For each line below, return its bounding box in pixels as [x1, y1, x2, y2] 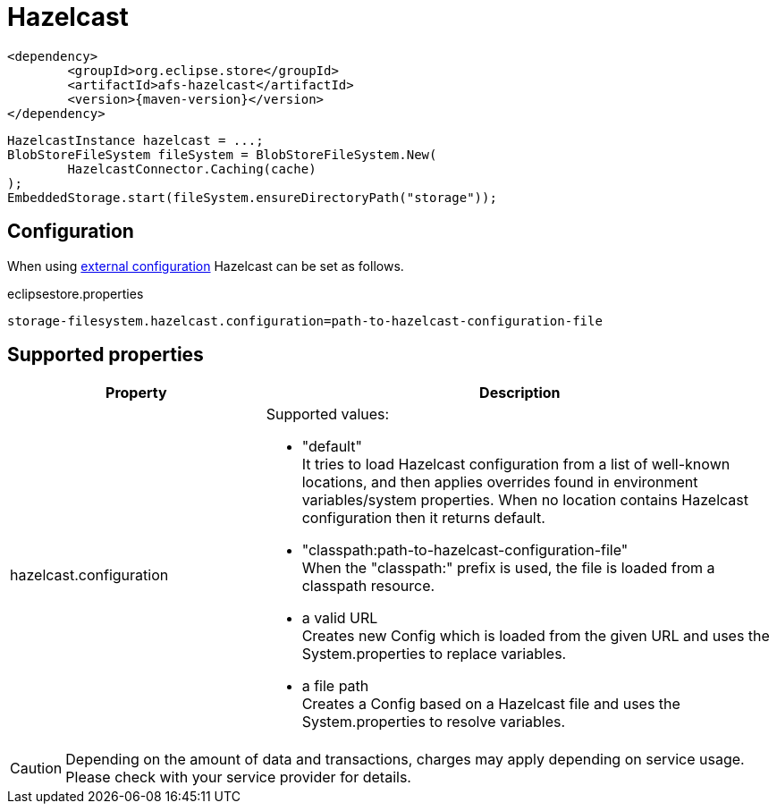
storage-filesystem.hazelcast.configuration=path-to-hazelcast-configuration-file [7, 313, 603, 328]
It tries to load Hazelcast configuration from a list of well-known [301, 455, 731, 474]
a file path [301, 677, 369, 696]
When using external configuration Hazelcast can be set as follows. [7, 258, 404, 274]
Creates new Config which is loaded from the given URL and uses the [301, 627, 770, 646]
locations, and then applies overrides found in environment [301, 473, 698, 492]
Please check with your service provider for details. [65, 768, 411, 787]
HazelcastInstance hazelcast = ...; [7, 132, 264, 148]
